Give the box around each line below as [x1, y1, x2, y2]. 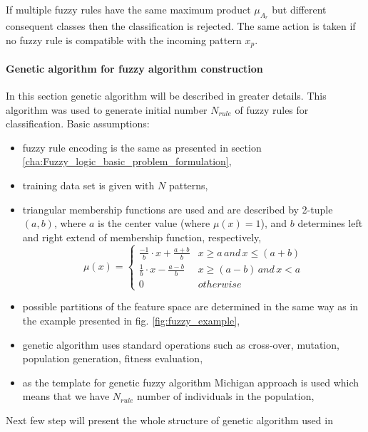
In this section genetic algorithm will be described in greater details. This [6, 88, 327, 103]
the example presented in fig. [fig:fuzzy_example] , [22, 313, 240, 328]
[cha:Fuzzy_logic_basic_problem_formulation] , [22, 154, 232, 169]
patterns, [168, 178, 208, 193]
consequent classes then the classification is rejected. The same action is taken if [6, 19, 356, 33]
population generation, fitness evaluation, [22, 351, 203, 366]
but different [272, 2, 327, 16]
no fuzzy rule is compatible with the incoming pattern [6, 32, 242, 47]
